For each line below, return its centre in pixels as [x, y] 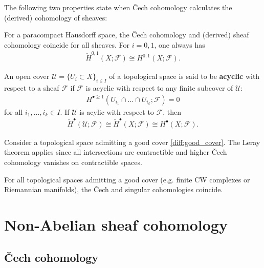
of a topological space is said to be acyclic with [184, 76]
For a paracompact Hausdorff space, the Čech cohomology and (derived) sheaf [127, 35]
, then [172, 111]
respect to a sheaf [32, 87]
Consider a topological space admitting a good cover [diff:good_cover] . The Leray [132, 142]
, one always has [180, 44]
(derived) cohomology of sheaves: [56, 17]
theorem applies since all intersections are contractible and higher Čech [116, 152]
